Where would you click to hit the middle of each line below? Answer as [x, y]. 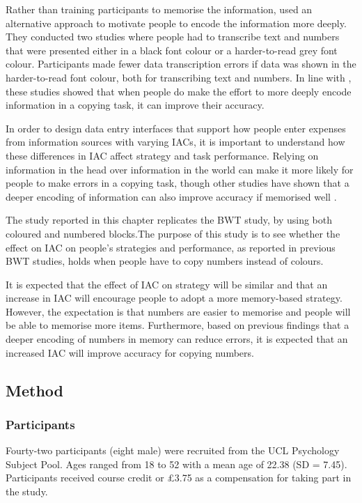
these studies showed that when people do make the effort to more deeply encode [179, 91]
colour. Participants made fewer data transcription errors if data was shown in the [181, 64]
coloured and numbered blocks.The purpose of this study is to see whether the [173, 233]
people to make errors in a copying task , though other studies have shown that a [178, 183]
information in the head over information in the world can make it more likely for [180, 169]
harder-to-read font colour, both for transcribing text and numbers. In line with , [179, 77]
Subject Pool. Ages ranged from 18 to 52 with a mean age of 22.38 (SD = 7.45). [176, 464]
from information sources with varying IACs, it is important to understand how [175, 142]
